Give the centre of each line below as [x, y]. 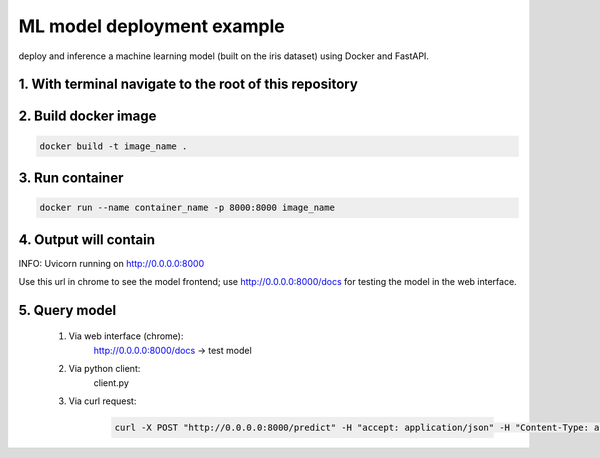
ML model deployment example [151, 26]
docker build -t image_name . [113, 146]
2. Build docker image [87, 116]
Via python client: [104, 369]
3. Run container [71, 177]
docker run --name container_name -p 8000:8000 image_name [187, 208]
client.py [111, 382]
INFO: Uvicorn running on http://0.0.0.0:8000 [111, 263]
